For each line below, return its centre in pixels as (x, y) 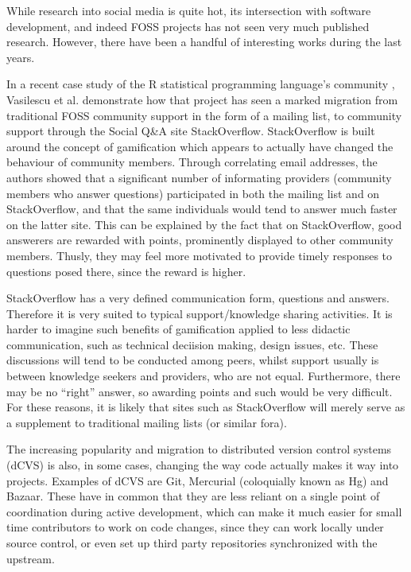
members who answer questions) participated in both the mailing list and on (193, 193)
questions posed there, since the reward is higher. (126, 271)
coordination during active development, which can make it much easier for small (204, 511)
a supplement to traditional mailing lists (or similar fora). (147, 422)
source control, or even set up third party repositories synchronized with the (192, 543)
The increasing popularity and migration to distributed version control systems (199, 449)
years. (21, 57)
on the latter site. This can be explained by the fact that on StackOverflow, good (204, 224)
